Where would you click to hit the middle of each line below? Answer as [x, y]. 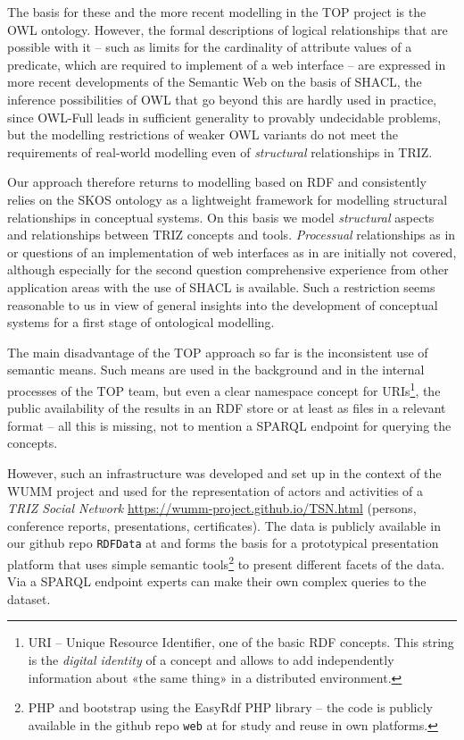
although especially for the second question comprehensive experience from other [228, 269]
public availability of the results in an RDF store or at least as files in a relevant [227, 408]
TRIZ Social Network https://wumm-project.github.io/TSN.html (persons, [212, 508]
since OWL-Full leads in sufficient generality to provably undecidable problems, [224, 117]
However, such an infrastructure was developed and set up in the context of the [224, 472]
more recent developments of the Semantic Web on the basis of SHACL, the [215, 82]
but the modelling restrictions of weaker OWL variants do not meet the [203, 135]
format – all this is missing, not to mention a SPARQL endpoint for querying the [229, 425]
